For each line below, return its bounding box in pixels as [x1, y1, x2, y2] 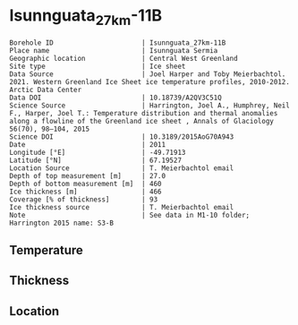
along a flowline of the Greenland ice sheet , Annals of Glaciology [9, 116, 275, 125]
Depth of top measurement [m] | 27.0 [9, 171, 166, 180]
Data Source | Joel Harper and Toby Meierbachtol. [9, 69, 286, 79]
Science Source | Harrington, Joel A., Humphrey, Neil [9, 100, 291, 110]
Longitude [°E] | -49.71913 [9, 148, 186, 157]
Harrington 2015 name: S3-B [9, 218, 115, 227]
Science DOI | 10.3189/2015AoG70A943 [9, 132, 234, 141]
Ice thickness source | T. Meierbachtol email [9, 202, 234, 211]
